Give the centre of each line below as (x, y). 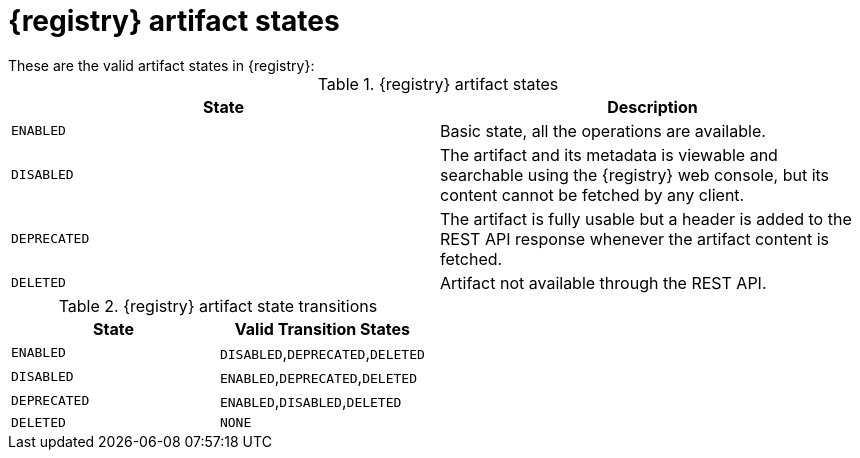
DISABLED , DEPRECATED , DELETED (322, 352)
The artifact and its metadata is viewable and (609, 154)
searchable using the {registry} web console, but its (635, 174)
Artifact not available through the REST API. (603, 282)
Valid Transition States (322, 328)
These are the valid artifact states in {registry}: (161, 65)
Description (652, 106)
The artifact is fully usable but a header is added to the (646, 218)
